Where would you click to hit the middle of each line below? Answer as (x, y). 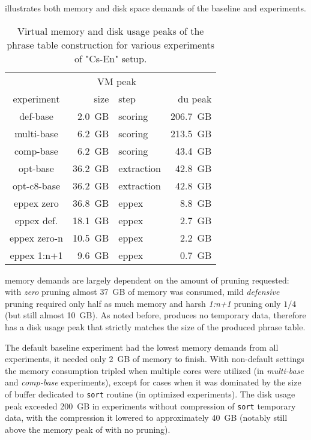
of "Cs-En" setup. (110, 58)
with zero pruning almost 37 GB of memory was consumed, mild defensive (142, 292)
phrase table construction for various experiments (111, 44)
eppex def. (36, 220)
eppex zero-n (36, 237)
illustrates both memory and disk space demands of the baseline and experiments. (155, 8)
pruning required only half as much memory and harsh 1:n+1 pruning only (143, 303)
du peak (195, 98)
